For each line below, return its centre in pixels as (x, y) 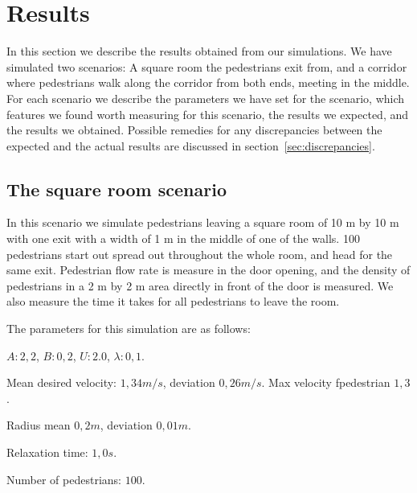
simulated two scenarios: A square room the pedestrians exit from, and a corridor (207, 66)
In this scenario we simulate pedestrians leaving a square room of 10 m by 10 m (203, 222)
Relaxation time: (47, 452)
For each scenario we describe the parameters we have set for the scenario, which (206, 98)
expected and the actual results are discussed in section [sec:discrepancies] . (191, 145)
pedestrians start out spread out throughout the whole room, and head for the (200, 254)
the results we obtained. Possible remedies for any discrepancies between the (194, 130)
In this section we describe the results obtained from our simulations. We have (199, 51)
